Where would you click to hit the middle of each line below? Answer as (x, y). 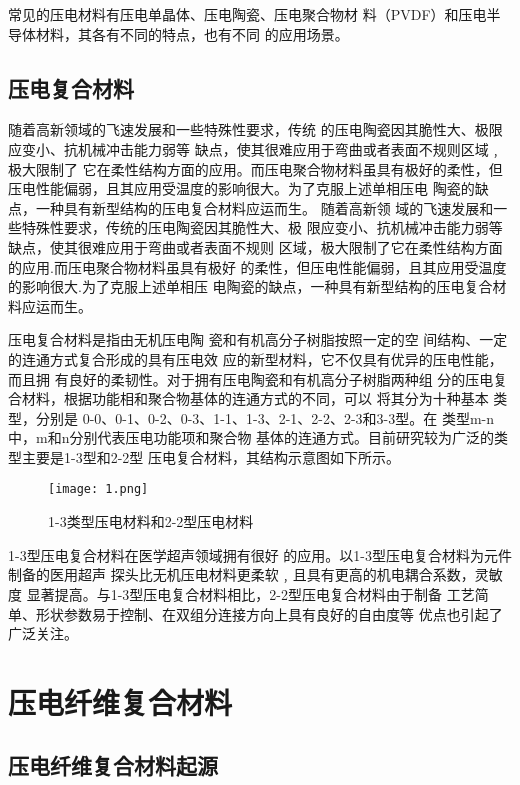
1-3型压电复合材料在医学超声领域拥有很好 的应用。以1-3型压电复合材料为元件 (260, 554)
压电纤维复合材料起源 (113, 765)
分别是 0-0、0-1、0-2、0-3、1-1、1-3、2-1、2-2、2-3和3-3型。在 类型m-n (265, 417)
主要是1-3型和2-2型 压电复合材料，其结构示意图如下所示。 (210, 456)
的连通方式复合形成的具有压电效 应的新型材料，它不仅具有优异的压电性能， (255, 358)
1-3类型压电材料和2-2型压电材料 (151, 521)
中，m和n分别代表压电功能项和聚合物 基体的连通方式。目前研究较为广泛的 (251, 437)
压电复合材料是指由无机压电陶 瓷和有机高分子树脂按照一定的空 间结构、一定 (258, 339)
